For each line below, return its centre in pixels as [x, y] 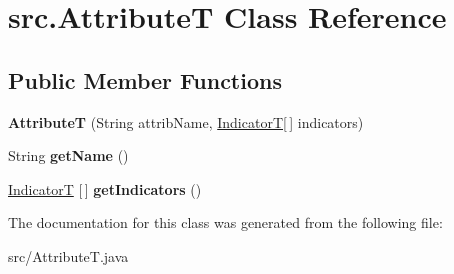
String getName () [68, 155]
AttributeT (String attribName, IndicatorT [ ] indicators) [186, 121]
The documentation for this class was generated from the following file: [225, 222]
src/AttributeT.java [68, 255]
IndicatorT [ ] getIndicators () [105, 188]
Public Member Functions [145, 79]
